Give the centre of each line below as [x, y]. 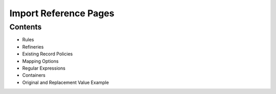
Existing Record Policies [48, 54]
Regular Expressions [44, 68]
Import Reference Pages [62, 13]
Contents [26, 27]
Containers [34, 75]
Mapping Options [40, 61]
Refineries [33, 47]
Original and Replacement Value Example [66, 82]
